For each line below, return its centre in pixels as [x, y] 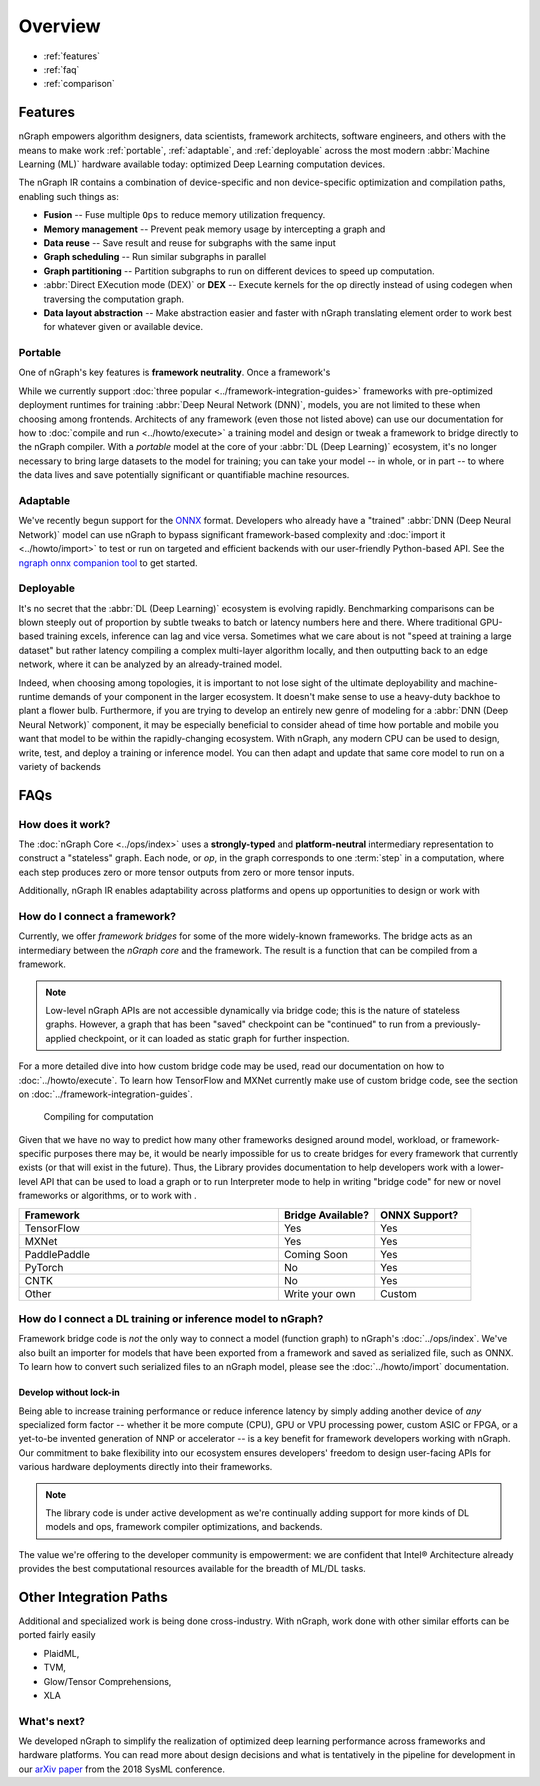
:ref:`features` [71, 56]
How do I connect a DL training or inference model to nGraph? [171, 1319]
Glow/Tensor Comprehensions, [107, 1681]
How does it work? [64, 824]
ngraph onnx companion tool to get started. [108, 562]
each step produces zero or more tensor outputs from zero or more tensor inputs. [186, 872]
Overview [59, 26]
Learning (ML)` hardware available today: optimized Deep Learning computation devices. [202, 164]
